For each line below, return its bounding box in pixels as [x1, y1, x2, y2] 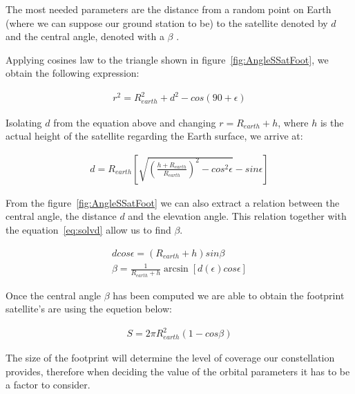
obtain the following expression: [6, 66, 140, 80]
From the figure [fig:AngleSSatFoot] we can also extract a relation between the [6, 195, 340, 209]
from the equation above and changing [53, 115, 216, 129]
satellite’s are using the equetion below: [6, 301, 172, 316]
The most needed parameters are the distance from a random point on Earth [6, 2, 332, 16]
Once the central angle [6, 288, 102, 302]
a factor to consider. [6, 377, 90, 392]
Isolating [6, 115, 42, 129]
